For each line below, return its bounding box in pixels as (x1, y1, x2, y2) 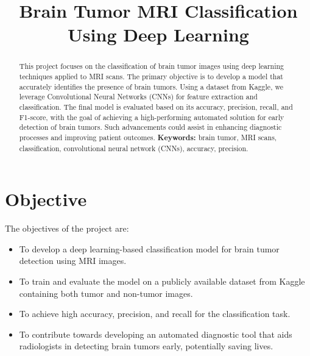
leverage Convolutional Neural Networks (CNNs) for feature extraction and (19, 91, 258, 102)
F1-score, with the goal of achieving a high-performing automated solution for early (19, 112, 284, 122)
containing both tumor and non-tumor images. (19, 287, 193, 299)
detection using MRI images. (19, 254, 127, 267)
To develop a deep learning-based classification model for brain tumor (19, 242, 280, 255)
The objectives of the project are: (5, 222, 129, 235)
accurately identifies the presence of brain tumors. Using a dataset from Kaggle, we (19, 81, 283, 91)
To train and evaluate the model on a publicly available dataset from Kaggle (19, 274, 305, 287)
